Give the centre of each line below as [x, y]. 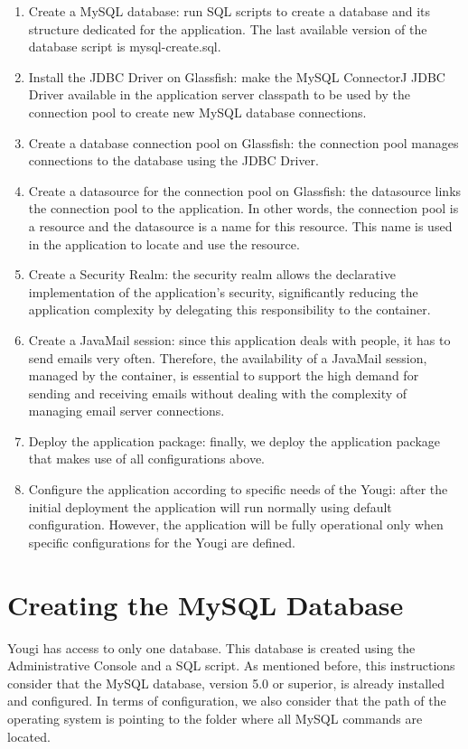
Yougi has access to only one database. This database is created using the [211, 647]
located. [29, 736]
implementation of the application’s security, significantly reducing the [223, 291]
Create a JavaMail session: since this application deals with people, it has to [239, 339]
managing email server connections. [126, 411]
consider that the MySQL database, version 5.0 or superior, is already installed [226, 683]
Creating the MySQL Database [206, 604]
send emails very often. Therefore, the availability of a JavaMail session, [228, 357]
